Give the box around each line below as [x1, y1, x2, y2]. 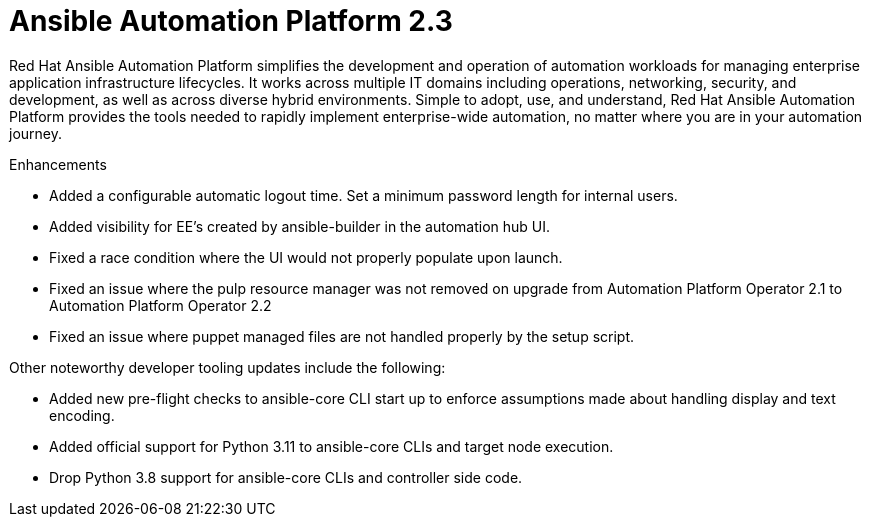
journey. [9, 124, 62, 142]
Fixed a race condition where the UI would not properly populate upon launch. [49, 248, 563, 266]
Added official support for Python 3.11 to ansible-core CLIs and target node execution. [49, 437, 614, 455]
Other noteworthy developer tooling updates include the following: [9, 358, 446, 376]
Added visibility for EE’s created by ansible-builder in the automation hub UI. [49, 217, 551, 235]
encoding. [49, 406, 115, 424]
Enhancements [9, 155, 107, 173]
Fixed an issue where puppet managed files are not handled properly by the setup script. [49, 327, 635, 345]
